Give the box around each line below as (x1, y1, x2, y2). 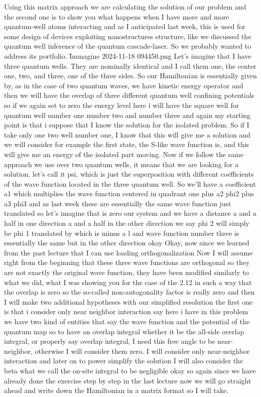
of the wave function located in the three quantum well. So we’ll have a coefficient (4, 178, 256, 189)
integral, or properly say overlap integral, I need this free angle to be (4, 336, 215, 346)
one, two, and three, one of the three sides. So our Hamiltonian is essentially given (4, 70, 257, 81)
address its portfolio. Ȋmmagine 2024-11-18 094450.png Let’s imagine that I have (4, 50, 251, 61)
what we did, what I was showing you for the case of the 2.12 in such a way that (4, 277, 252, 287)
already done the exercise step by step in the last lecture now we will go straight (4, 375, 251, 385)
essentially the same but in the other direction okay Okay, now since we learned (4, 237, 249, 248)
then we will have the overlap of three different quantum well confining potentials (4, 90, 254, 100)
